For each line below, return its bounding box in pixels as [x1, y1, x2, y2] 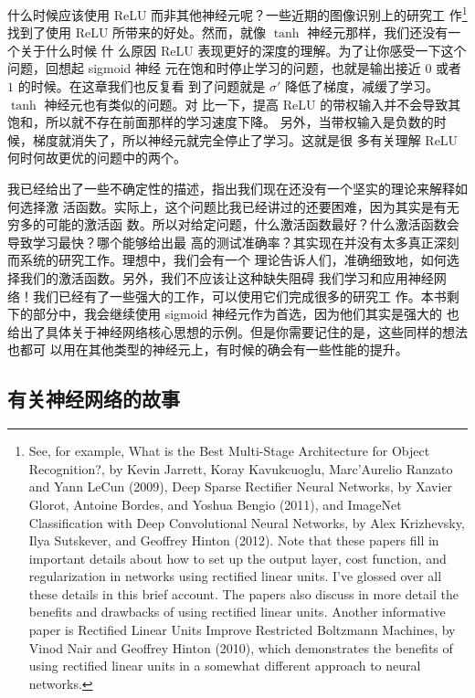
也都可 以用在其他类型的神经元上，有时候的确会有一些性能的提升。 [7, 340, 408, 359]
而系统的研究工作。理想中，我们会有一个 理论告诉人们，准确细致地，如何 [7, 250, 447, 270]
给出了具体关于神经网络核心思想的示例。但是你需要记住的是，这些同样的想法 [7, 322, 468, 341]
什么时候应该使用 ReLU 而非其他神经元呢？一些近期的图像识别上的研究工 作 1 [7, 3, 468, 24]
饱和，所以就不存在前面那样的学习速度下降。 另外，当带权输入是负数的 [7, 112, 434, 132]
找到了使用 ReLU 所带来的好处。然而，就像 [7, 23, 267, 42]
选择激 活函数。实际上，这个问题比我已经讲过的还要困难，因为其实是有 [19, 196, 447, 216]
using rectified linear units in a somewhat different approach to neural [28, 656, 421, 675]
